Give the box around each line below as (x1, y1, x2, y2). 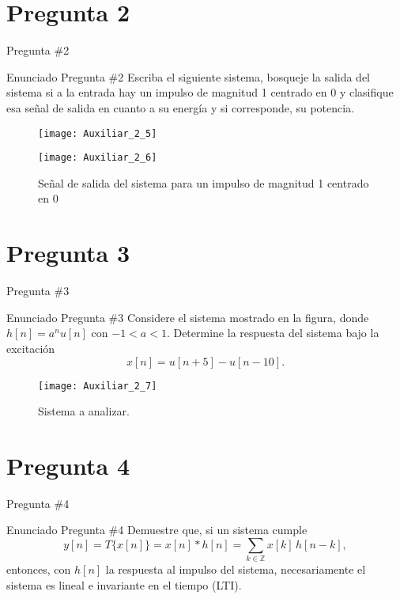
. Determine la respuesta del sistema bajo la (166, 324, 379, 341)
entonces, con (6, 561, 71, 578)
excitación (6, 339, 55, 356)
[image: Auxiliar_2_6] (38, 152, 157, 164)
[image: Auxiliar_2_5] (38, 127, 157, 139)
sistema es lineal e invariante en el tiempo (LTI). (6, 576, 242, 593)
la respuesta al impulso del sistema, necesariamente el (105, 561, 366, 578)
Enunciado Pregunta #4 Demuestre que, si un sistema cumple (6, 521, 308, 538)
